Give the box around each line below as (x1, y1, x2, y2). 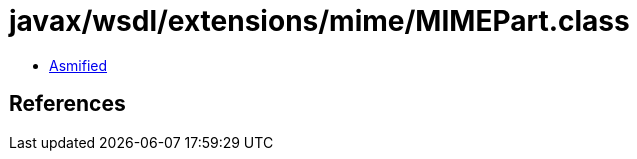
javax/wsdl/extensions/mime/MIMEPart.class (9, 4, 630, 38)
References (9, 91, 126, 117)
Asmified (49, 56, 108, 74)
